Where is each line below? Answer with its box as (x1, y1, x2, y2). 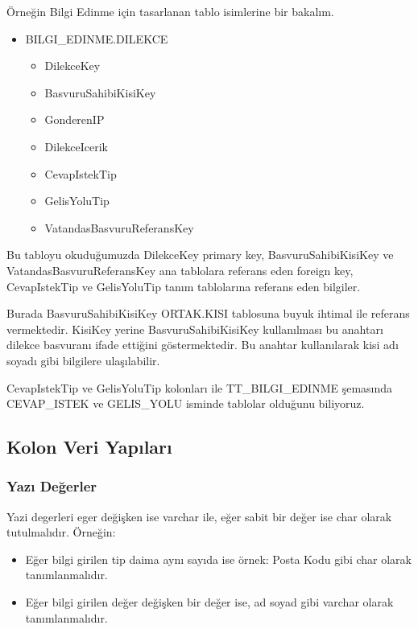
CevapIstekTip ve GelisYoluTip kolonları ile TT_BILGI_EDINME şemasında (6, 379, 393, 396)
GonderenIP (44, 111, 105, 128)
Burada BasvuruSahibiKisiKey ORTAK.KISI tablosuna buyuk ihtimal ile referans (6, 305, 410, 322)
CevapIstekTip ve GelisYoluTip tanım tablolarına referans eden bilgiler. (6, 277, 361, 294)
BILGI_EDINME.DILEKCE (25, 30, 168, 47)
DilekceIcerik (44, 138, 108, 154)
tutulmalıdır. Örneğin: (6, 524, 116, 541)
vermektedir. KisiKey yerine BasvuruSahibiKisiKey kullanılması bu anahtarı (6, 320, 383, 337)
